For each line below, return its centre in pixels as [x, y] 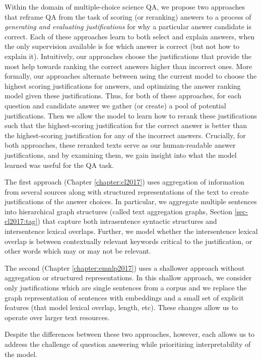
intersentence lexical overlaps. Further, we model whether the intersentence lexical [131, 231]
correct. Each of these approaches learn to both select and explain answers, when [130, 36]
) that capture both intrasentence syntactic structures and [127, 221]
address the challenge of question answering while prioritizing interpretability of [128, 344]
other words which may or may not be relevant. [78, 251]
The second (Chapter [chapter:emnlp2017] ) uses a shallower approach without [125, 267]
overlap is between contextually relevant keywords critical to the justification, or [128, 241]
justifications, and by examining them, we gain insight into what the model [121, 155]
